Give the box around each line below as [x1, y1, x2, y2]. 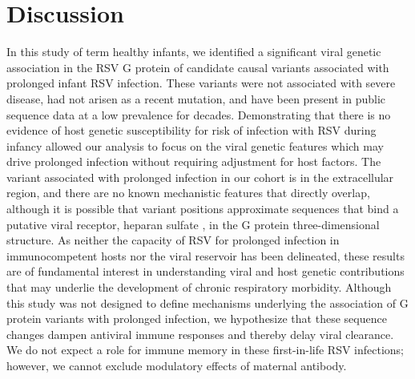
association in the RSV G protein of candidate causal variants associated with [6, 58, 389, 75]
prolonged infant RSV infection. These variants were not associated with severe [6, 75, 396, 91]
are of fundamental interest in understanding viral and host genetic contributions [6, 263, 405, 280]
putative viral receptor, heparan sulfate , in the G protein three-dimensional [6, 216, 380, 232]
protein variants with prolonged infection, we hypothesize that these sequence [6, 310, 387, 327]
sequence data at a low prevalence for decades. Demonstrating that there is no [6, 106, 391, 123]
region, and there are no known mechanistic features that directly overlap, [6, 184, 370, 201]
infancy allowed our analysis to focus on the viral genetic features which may [6, 137, 384, 154]
